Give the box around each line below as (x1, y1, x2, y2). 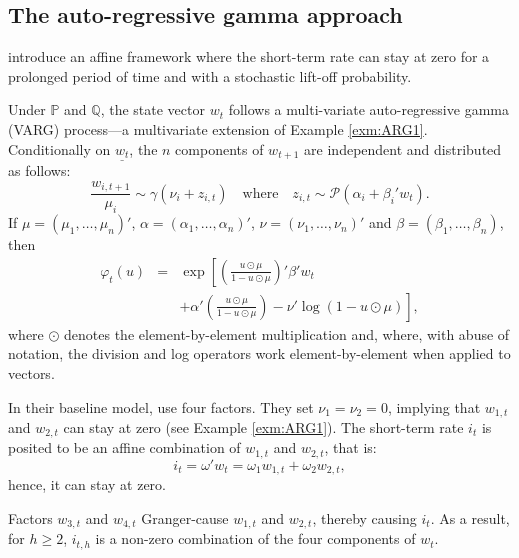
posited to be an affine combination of (8, 437, 241, 458)
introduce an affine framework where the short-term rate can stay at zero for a (8, 46, 490, 67)
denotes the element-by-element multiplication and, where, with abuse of (64, 323, 510, 344)
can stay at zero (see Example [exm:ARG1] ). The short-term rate (63, 417, 464, 438)
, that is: (324, 437, 377, 458)
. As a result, (430, 507, 510, 528)
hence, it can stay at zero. (8, 474, 166, 495)
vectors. (8, 362, 55, 383)
